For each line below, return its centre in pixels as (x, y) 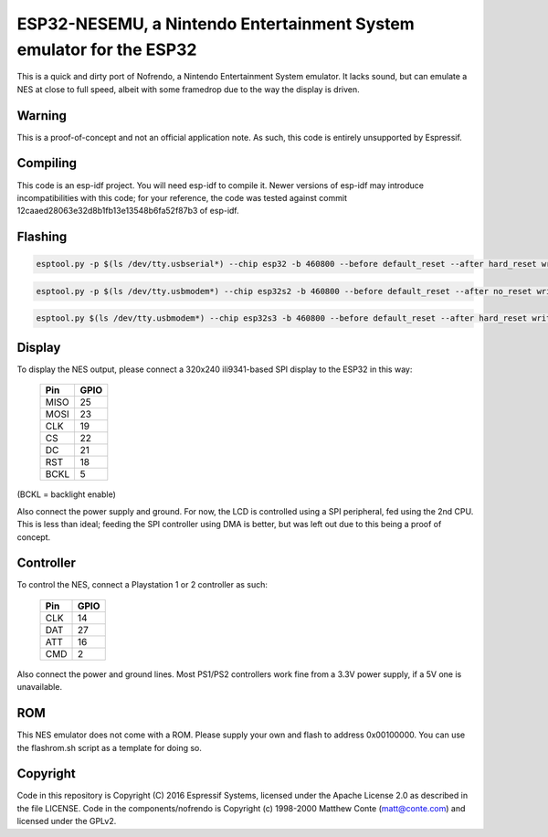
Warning (42, 116)
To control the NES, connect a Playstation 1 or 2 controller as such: (142, 585)
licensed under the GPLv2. (67, 821)
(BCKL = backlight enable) (66, 494)
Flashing (42, 237)
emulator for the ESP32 (107, 49)
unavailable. (40, 687)
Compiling (47, 163)
